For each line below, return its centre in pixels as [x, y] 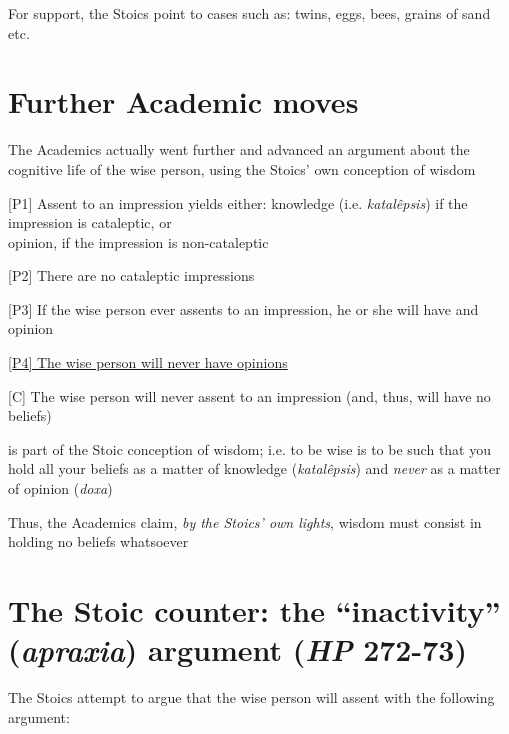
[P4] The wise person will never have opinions [148, 362]
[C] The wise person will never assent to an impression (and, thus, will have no [249, 395]
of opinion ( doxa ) [60, 488]
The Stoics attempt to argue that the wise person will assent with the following [251, 697]
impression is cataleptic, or [90, 222]
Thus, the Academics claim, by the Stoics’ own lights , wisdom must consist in [245, 521]
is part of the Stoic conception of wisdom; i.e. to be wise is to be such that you [249, 448]
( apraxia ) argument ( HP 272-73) [237, 650]
